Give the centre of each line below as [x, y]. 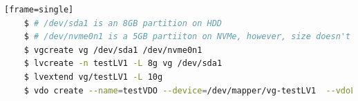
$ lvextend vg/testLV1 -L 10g [93, 77]
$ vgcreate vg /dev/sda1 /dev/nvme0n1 [113, 50]
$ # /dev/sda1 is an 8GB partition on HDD [123, 23]
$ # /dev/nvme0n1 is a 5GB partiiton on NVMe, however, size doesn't [187, 37]
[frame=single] [39, 10]
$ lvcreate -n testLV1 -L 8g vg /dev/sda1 [123, 64]
